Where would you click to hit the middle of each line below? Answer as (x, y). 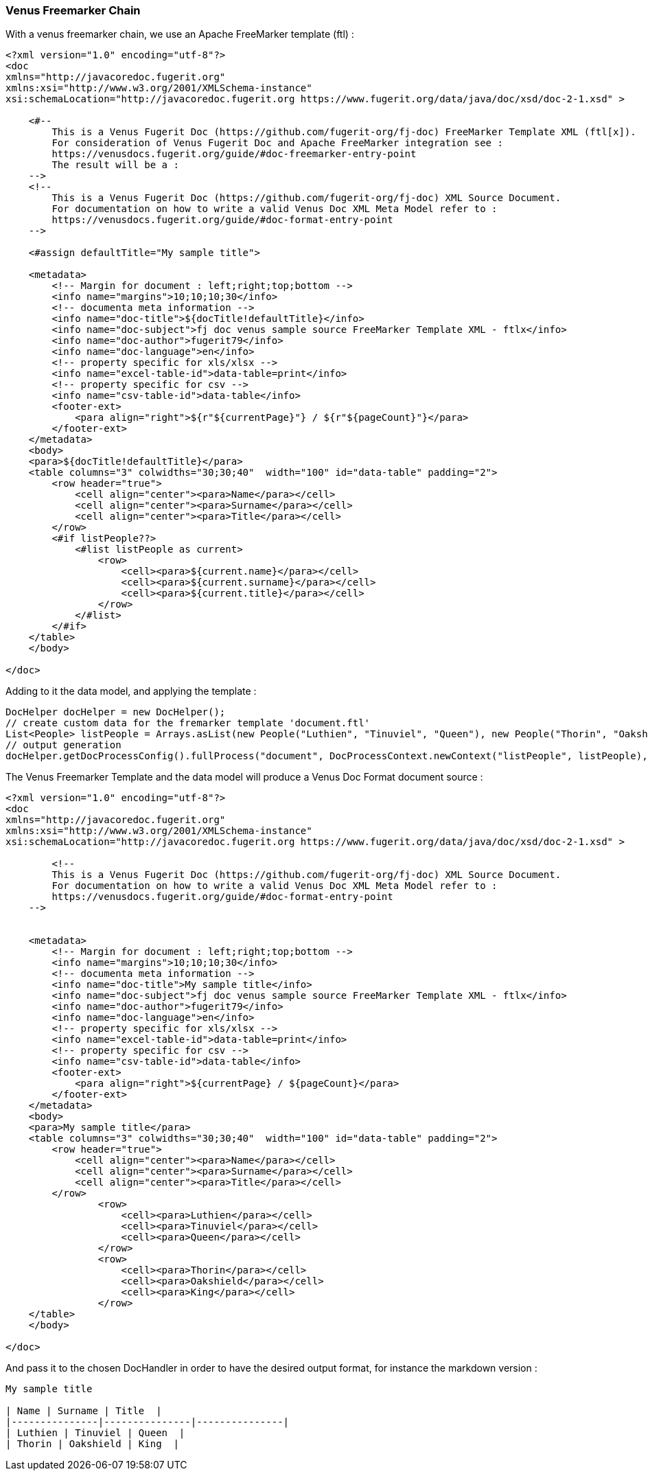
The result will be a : (115, 165)
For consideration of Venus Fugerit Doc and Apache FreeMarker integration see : (277, 143)
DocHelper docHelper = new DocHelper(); (116, 712)
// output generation (63, 745)
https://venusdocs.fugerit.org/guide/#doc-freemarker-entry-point (234, 154)
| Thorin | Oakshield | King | (92, 1444)
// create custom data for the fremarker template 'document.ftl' (188, 723)
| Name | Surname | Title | (84, 1411)
